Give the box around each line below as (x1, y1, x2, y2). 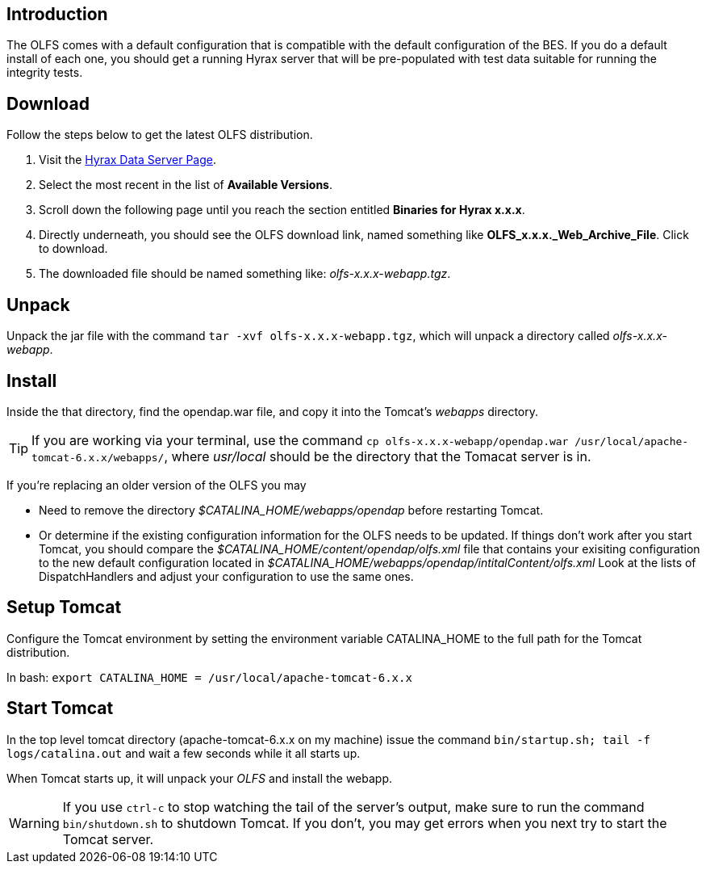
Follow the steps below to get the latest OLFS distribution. (6, 128, 313, 142)
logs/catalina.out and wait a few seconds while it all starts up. (6, 746, 361, 760)
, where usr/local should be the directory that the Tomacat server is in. (164, 448, 591, 464)
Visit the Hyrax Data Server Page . (39, 153, 216, 167)
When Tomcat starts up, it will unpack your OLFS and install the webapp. (6, 771, 393, 785)
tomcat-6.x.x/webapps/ (31, 451, 165, 464)
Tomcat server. (62, 830, 154, 847)
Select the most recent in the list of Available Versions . (39, 178, 332, 192)
